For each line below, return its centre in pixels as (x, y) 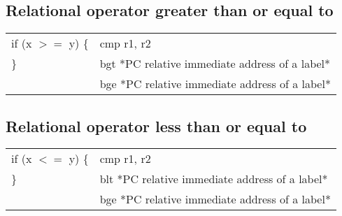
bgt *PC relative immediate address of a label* (215, 64)
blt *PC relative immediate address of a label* (214, 179)
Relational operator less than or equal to (156, 125)
